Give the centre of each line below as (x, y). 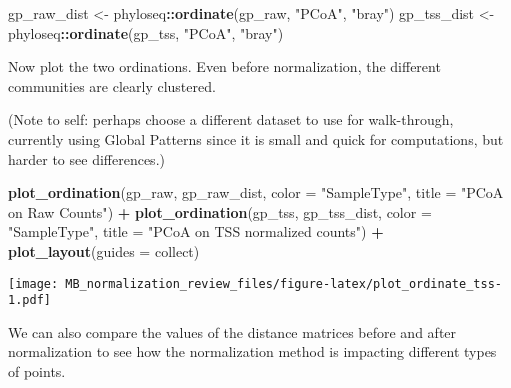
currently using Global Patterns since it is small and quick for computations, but (256, 138)
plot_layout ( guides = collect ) (104, 250)
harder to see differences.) (86, 158)
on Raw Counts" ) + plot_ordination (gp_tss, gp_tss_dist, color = (220, 211)
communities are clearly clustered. (112, 85)
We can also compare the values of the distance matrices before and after (232, 331)
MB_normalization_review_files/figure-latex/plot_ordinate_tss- (283, 283)
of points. (37, 371)
